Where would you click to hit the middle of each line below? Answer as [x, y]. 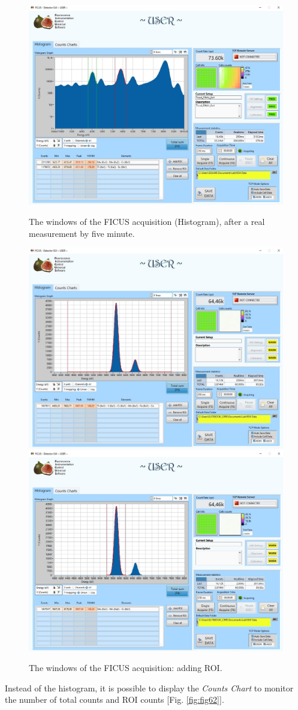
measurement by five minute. [82, 233]
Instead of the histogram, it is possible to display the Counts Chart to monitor [149, 688]
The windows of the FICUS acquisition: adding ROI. [126, 668]
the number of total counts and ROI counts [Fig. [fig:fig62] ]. [115, 700]
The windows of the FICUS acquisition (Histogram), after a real [147, 221]
